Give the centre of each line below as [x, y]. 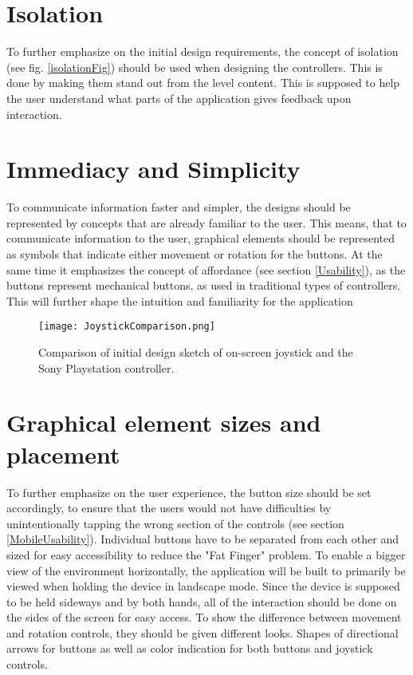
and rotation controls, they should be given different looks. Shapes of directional [203, 632]
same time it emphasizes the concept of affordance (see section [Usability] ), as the [206, 269]
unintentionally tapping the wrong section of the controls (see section [175, 523]
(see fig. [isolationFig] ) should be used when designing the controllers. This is [195, 67]
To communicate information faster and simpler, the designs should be [179, 207]
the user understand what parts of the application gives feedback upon [179, 98]
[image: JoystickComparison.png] [127, 327]
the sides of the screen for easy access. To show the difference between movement [204, 617]
